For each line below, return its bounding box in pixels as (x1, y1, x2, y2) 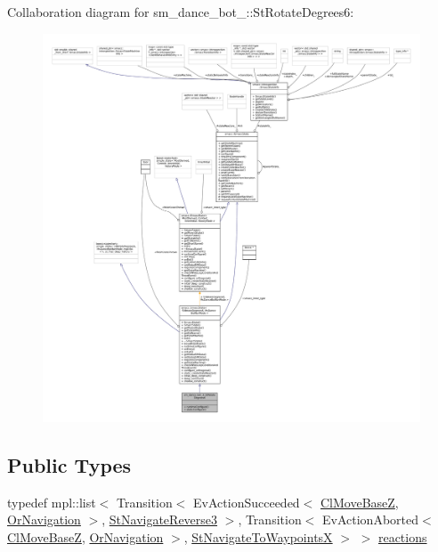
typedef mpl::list (7, 492, 96, 511)
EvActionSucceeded (193, 492, 300, 511)
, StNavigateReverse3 (101, 510, 218, 529)
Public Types (7, 451, 132, 478)
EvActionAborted (322, 510, 418, 529)
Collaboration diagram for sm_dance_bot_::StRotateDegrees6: (7, 3, 354, 20)
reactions (377, 527, 427, 546)
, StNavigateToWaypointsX (183, 527, 333, 546)
